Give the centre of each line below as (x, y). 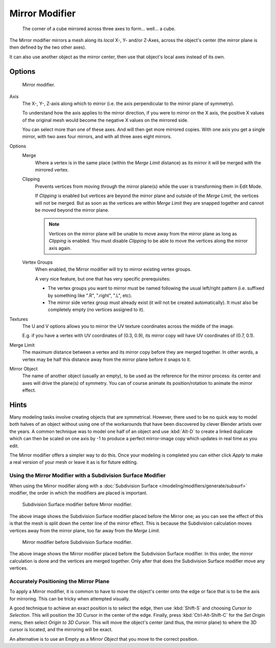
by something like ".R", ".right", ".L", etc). (90, 295)
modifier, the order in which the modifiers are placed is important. (78, 493)
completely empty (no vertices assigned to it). (96, 310)
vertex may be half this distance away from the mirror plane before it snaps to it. (107, 359)
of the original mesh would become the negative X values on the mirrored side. (105, 120)
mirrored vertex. (52, 170)
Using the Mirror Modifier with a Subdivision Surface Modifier (88, 476)
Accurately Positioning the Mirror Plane (60, 581)
